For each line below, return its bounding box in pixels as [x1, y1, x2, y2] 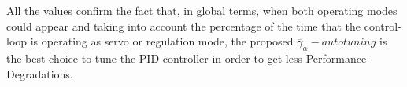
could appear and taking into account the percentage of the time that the [6, 17, 361, 34]
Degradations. [6, 65, 73, 82]
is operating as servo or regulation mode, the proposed [30, 33, 294, 49]
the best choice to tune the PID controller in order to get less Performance [6, 49, 367, 66]
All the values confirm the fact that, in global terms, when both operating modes [6, 2, 398, 18]
